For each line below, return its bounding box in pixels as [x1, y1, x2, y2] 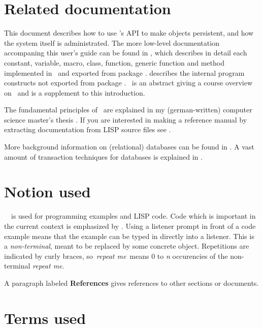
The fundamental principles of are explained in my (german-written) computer [4, 104, 252, 115]
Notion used [4, 181, 91, 202]
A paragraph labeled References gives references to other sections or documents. [4, 277, 259, 288]
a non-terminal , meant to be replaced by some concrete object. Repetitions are [4, 241, 249, 251]
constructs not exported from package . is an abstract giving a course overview [4, 77, 253, 88]
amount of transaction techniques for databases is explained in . [4, 151, 203, 162]
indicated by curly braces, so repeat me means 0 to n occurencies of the [4, 250, 228, 261]
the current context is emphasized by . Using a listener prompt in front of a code [4, 220, 256, 231]
